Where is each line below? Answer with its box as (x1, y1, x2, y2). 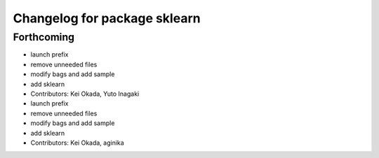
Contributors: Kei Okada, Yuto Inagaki (30, 89, 140, 98)
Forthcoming (13, 31, 75, 43)
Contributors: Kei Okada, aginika (30, 138, 124, 147)
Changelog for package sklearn (13, 10, 201, 26)
